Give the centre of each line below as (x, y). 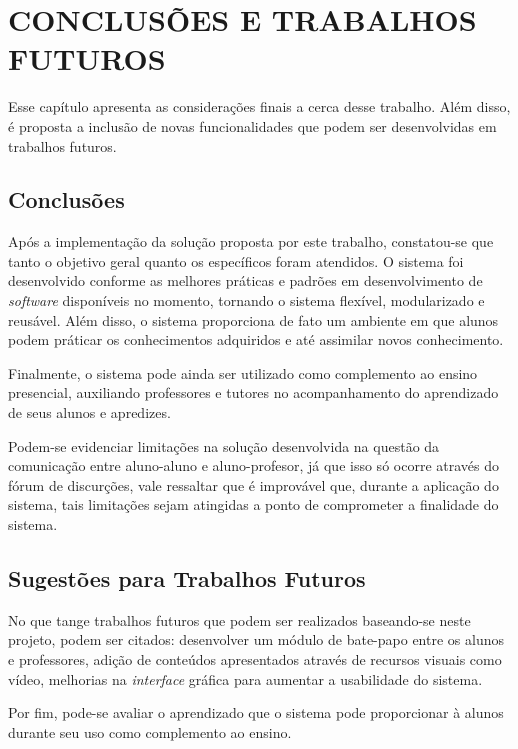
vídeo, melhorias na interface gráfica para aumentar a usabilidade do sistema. (245, 678)
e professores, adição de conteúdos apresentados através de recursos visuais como (255, 659)
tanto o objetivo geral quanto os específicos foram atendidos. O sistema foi (236, 260)
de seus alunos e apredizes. (89, 412)
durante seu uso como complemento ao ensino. (150, 731)
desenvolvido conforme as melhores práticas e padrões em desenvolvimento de (245, 280)
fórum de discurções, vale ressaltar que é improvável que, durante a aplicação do (253, 484)
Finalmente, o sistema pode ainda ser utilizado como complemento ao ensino (243, 372)
